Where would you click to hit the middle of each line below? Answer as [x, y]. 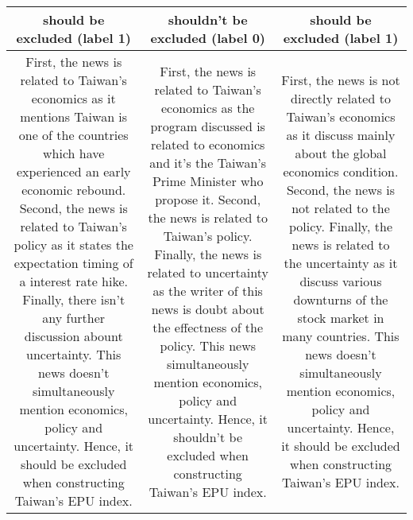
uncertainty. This [74, 354]
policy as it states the [73, 244]
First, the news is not [341, 80]
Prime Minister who [208, 180]
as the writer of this [208, 290]
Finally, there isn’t [74, 299]
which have [74, 153]
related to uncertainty [208, 272]
